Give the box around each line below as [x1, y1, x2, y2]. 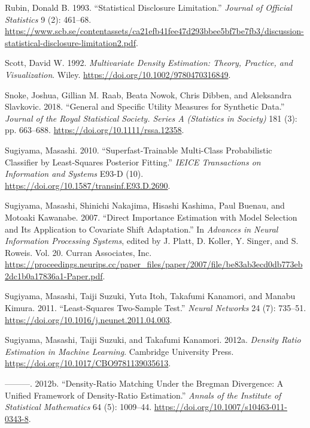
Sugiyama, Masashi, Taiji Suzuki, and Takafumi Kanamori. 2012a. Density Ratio [5, 333, 301, 346]
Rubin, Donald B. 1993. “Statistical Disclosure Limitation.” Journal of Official [5, 1, 292, 13]
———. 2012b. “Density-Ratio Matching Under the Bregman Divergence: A [5, 377, 284, 390]
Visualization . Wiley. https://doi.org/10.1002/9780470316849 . [5, 68, 231, 80]
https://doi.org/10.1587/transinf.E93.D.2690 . [5, 179, 171, 191]
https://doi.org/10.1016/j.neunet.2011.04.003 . [5, 313, 172, 325]
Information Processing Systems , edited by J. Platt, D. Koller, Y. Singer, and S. [5, 234, 299, 247]
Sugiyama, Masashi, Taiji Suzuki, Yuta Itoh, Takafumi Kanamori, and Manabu [5, 290, 296, 302]
